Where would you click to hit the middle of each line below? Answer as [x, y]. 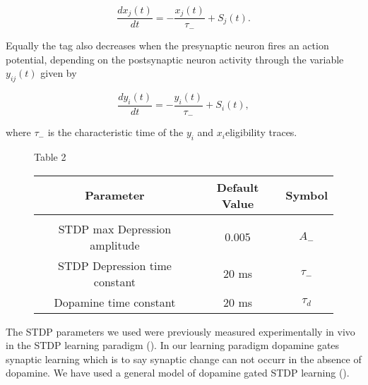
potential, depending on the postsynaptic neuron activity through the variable [175, 59]
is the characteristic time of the [115, 132]
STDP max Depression [115, 228]
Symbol [307, 195]
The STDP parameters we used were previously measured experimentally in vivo [180, 331]
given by [59, 73]
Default [238, 187]
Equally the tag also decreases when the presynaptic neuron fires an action [167, 45]
